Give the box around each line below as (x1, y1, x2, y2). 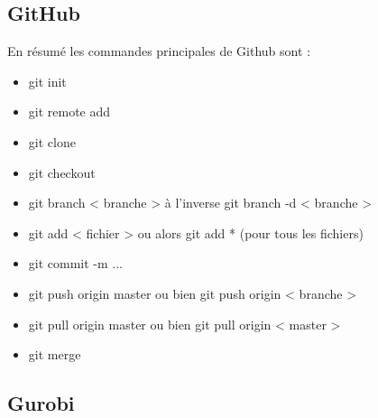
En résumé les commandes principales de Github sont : (7, 42, 310, 60)
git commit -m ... (28, 254, 123, 273)
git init (28, 71, 67, 90)
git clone (28, 132, 76, 151)
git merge (28, 345, 81, 364)
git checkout (28, 163, 96, 181)
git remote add (28, 102, 111, 121)
